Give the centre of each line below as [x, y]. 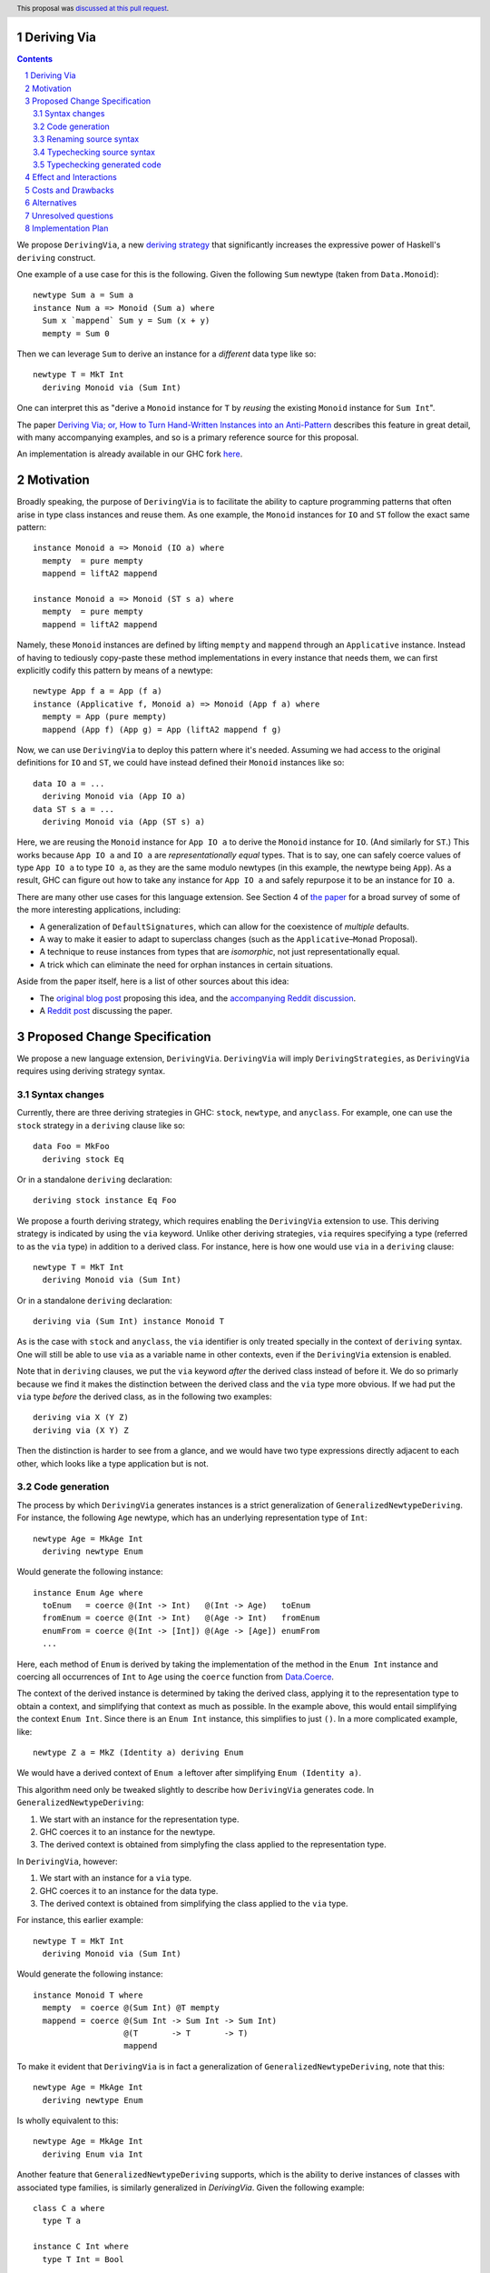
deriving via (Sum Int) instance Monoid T [129, 1322]
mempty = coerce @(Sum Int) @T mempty [131, 2008]
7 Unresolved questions [69, 215]
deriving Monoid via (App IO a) [114, 796]
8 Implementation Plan [67, 228]
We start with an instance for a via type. [116, 1878]
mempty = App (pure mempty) [105, 717]
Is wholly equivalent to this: [68, 2120]
